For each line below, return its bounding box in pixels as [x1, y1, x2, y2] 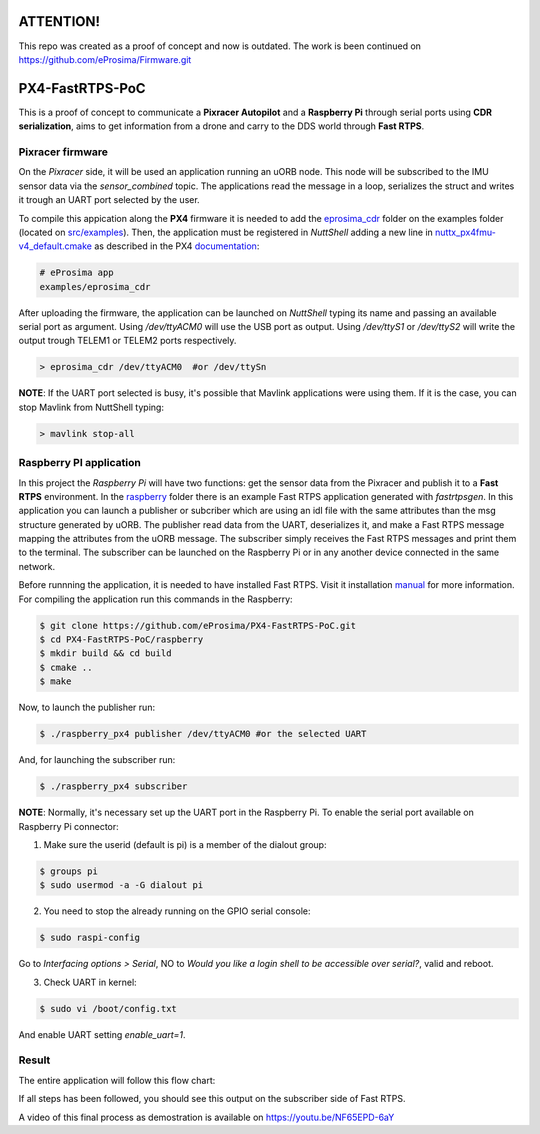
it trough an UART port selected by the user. [18, 194, 200, 206]
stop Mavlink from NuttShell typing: [18, 401, 165, 413]
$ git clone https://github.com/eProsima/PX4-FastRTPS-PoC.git [39, 620, 357, 631]
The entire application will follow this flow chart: [18, 1074, 216, 1086]
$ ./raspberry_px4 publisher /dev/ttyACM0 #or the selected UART [39, 728, 367, 740]
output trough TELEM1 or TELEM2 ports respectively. [18, 335, 237, 347]
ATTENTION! [18, 13, 100, 30]
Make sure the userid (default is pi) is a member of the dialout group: [43, 838, 327, 850]
